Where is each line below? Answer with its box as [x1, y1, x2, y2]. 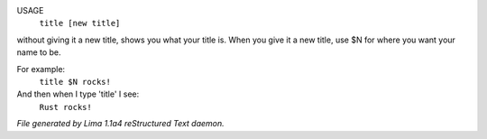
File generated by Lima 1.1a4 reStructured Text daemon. [16, 118, 225, 129]
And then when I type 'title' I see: [16, 88, 140, 99]
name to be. [16, 47, 62, 58]
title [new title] [39, 18, 121, 29]
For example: [16, 63, 66, 74]
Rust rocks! [39, 102, 92, 112]
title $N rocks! [39, 77, 112, 87]
